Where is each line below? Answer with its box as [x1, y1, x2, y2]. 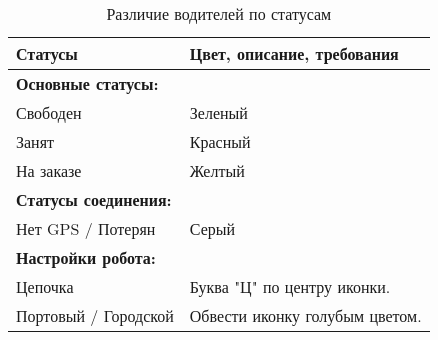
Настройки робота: [16, 246, 156, 269]
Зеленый [189, 101, 248, 124]
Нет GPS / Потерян [16, 217, 156, 240]
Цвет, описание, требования [189, 42, 399, 65]
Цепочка [16, 275, 74, 298]
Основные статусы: [16, 72, 159, 95]
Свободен [16, 101, 82, 124]
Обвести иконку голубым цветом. [189, 304, 422, 327]
